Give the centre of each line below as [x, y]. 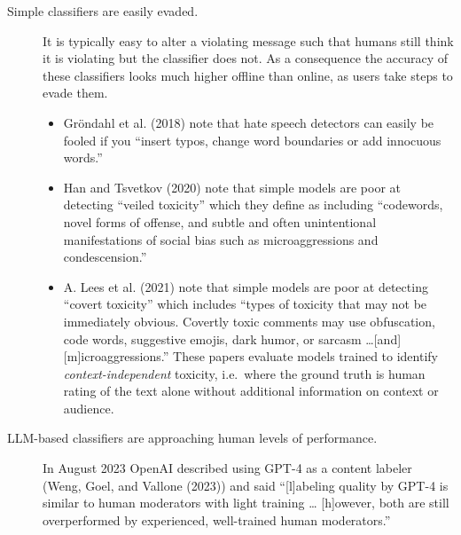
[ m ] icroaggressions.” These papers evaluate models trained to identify [250, 356]
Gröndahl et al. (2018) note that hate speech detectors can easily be [249, 122]
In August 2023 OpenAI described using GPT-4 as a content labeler [227, 468]
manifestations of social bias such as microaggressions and [221, 239]
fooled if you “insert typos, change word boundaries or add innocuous [252, 140]
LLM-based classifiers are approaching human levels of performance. [192, 438]
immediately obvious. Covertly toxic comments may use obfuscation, [249, 321]
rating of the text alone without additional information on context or [251, 391]
